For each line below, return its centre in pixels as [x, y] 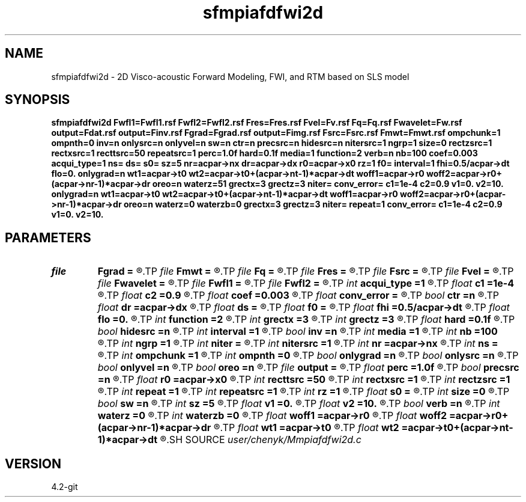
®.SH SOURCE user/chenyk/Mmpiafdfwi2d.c [261, 440]
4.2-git [65, 487]
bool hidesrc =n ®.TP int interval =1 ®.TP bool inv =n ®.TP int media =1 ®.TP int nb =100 [298, 332]
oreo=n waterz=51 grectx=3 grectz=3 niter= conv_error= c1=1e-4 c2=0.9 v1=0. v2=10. [328, 184]
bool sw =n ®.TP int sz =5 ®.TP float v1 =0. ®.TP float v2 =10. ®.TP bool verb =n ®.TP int [299, 404]
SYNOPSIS [38, 100]
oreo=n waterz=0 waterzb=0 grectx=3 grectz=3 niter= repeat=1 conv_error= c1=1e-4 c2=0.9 [313, 204]
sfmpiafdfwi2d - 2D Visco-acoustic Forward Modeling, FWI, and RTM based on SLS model [230, 76]
